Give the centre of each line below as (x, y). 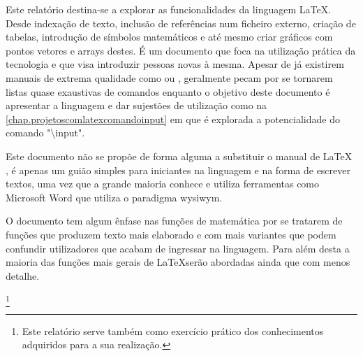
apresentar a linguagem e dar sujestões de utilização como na (136, 105)
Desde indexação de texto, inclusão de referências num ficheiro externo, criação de (181, 23)
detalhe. (23, 275)
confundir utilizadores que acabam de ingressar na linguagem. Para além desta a (178, 248)
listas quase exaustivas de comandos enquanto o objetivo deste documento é (168, 91)
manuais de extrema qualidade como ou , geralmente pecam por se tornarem (169, 77)
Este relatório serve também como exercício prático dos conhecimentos (173, 330)
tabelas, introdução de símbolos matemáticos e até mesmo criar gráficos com (169, 37)
